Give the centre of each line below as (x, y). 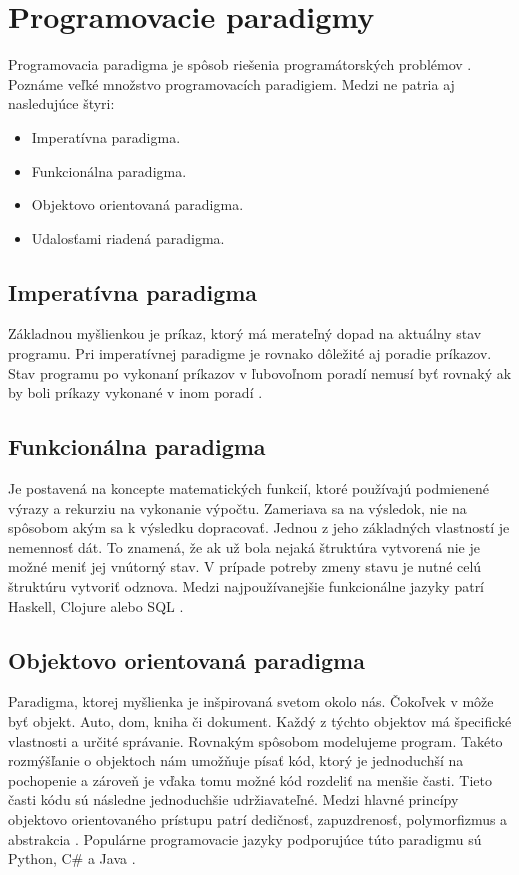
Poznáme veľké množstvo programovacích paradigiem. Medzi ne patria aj (231, 83)
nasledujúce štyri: (61, 103)
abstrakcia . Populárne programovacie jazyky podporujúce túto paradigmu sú (245, 838)
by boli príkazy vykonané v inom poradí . (135, 392)
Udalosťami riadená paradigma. (128, 237)
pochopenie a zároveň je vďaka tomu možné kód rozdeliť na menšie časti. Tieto (250, 779)
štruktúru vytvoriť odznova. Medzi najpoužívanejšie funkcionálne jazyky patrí (246, 586)
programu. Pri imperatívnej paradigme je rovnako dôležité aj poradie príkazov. (250, 353)
